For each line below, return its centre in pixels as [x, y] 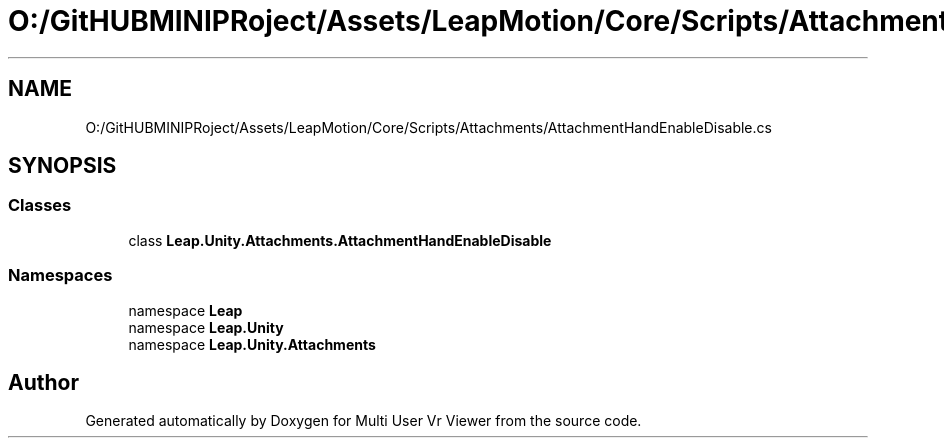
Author [43, 382]
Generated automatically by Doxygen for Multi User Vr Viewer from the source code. [363, 421]
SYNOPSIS [62, 166]
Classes [40, 205]
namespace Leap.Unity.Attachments [252, 344]
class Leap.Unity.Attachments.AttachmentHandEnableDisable [340, 240]
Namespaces [60, 275]
